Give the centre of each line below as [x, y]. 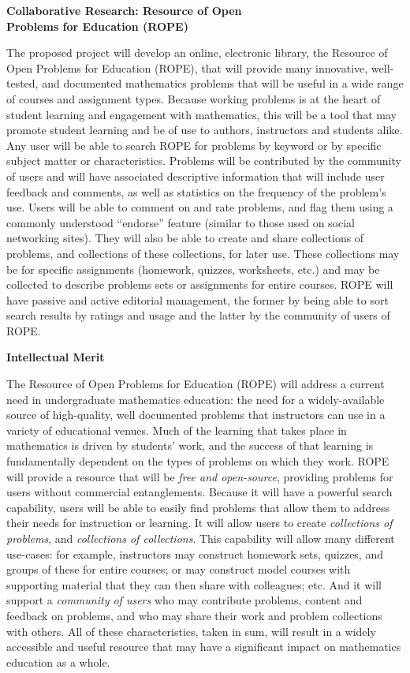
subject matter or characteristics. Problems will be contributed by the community [204, 161]
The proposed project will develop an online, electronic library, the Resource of [197, 52]
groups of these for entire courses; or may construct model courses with [179, 569]
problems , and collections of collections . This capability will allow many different [201, 538]
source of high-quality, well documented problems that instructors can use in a [196, 415]
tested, [22, 83]
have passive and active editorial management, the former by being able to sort [198, 299]
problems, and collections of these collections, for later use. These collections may [203, 253]
